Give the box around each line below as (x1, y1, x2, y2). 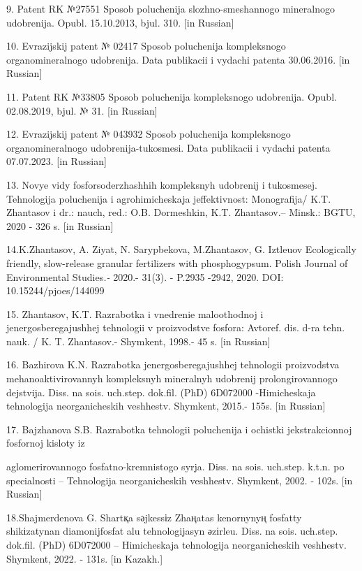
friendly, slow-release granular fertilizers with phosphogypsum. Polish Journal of (6, 255, 348, 270)
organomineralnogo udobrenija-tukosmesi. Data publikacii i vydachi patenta (6, 140, 331, 154)
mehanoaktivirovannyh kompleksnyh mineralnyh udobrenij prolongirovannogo (6, 371, 338, 386)
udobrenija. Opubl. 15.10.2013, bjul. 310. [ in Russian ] (6, 15, 234, 29)
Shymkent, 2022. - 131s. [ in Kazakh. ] (6, 551, 163, 565)
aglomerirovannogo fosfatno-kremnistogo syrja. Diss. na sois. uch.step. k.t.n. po (6, 459, 345, 474)
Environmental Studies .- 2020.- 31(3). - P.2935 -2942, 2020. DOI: (6, 269, 284, 284)
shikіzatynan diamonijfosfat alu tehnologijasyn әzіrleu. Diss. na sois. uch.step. (6, 523, 338, 538)
